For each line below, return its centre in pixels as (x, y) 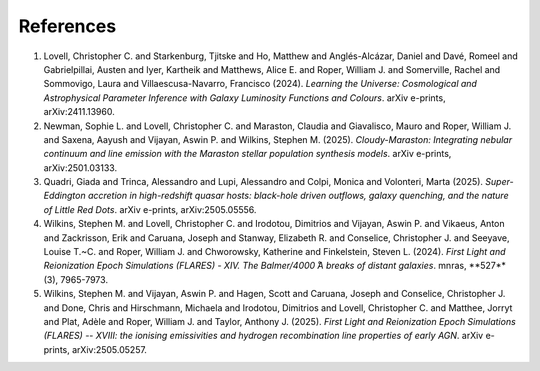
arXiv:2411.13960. (79, 112)
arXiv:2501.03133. (80, 167)
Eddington (64, 196)
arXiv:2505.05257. (109, 349)
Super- (499, 182)
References (67, 26)
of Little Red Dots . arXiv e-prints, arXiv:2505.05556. (150, 209)
